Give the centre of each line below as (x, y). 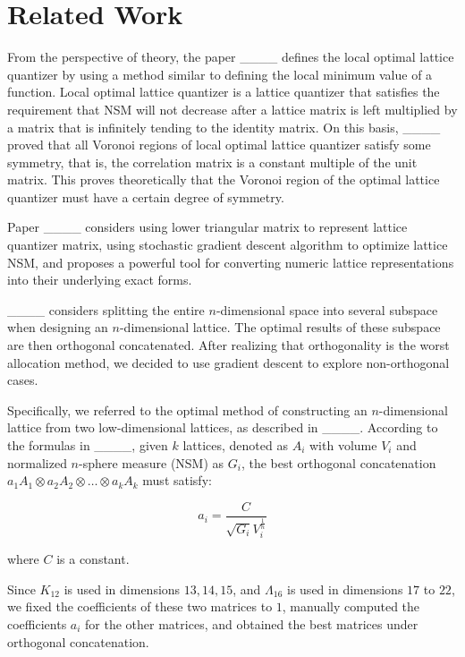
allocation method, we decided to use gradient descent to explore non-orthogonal (228, 362)
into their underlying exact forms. (100, 280)
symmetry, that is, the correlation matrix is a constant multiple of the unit (212, 162)
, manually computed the (351, 606)
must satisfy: (177, 480)
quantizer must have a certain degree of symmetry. (146, 196)
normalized (37, 462)
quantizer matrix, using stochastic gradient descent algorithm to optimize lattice (228, 245)
